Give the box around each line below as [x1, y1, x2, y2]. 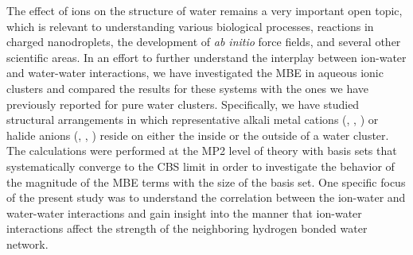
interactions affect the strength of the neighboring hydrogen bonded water [6, 220, 368, 237]
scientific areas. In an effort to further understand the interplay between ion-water [6, 48, 407, 65]
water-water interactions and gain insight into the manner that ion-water [6, 204, 362, 221]
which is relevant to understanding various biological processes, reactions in [6, 17, 374, 34]
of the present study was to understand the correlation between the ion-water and [6, 189, 406, 206]
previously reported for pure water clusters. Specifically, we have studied [6, 95, 360, 112]
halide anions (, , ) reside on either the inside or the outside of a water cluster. [6, 126, 389, 143]
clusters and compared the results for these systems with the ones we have [6, 79, 368, 96]
